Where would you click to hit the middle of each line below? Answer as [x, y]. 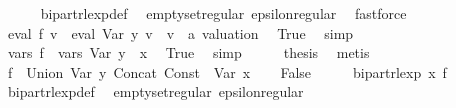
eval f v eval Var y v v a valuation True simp [180, 32]
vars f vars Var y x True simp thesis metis [188, 52]
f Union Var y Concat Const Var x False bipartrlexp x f [227, 71]
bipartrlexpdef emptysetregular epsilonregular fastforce [223, 13]
